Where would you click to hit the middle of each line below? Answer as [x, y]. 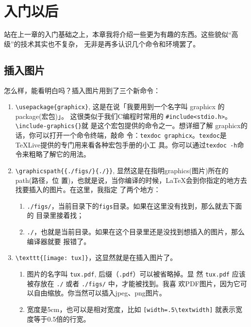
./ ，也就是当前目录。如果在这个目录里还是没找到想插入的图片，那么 [136, 232]
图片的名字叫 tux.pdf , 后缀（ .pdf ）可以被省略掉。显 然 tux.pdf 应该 [136, 273]
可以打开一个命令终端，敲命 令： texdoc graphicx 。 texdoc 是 [131, 135]
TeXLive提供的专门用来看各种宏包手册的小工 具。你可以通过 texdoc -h [126, 144]
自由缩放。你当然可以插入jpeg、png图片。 [100, 293]
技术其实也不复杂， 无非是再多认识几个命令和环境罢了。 [110, 43]
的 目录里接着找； [55, 215]
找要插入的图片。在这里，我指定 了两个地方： [88, 189]
